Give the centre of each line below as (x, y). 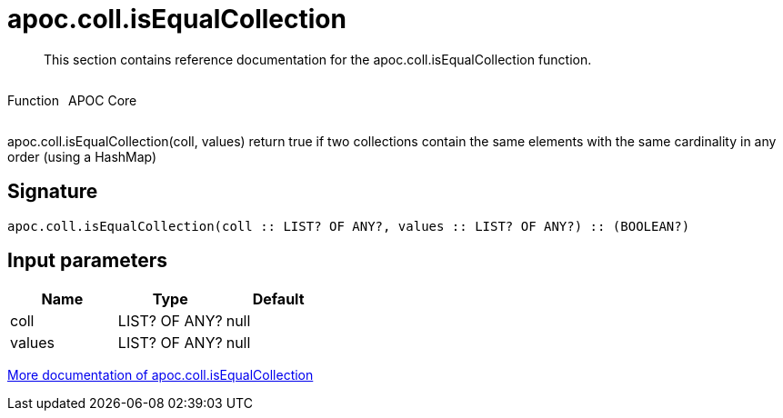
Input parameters (88, 261)
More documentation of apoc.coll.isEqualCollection (161, 375)
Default (278, 299)
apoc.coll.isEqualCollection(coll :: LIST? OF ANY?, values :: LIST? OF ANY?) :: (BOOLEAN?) (349, 226)
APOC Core (102, 100)
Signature (53, 192)
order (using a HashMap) (82, 156)
